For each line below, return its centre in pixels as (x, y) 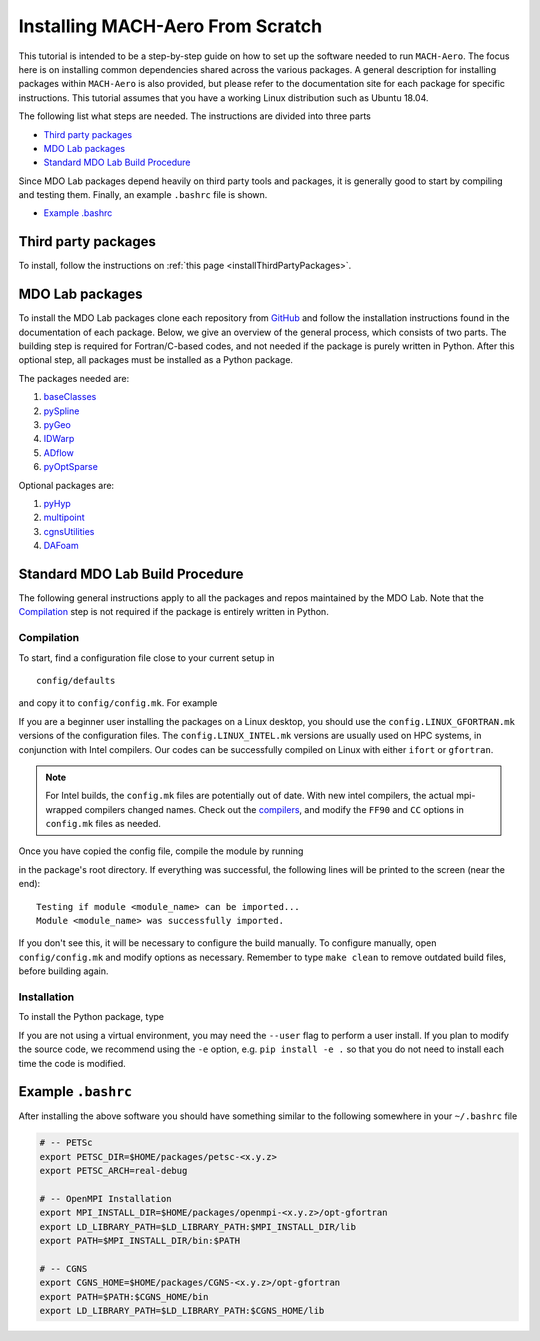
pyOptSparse (71, 467)
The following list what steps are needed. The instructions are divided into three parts (195, 116)
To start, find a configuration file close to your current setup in (146, 657)
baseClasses (70, 397)
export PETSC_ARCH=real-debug (113, 1171)
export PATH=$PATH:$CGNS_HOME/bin (124, 1296)
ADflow (58, 452)
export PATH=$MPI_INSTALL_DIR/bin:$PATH (139, 1241)
